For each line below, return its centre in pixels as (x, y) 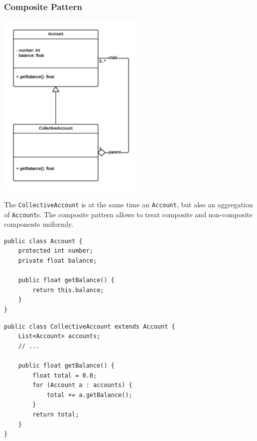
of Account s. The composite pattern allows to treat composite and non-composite (128, 214)
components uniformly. (39, 224)
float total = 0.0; (65, 375)
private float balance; (58, 261)
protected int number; (56, 251)
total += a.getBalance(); (89, 395)
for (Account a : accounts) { (82, 385)
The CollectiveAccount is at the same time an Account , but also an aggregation (128, 204)
